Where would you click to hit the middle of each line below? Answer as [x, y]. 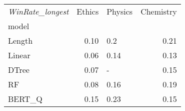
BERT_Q [25, 99]
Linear [19, 55]
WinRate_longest [38, 11]
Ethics [88, 11]
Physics [120, 11]
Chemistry [159, 11]
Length [20, 40]
